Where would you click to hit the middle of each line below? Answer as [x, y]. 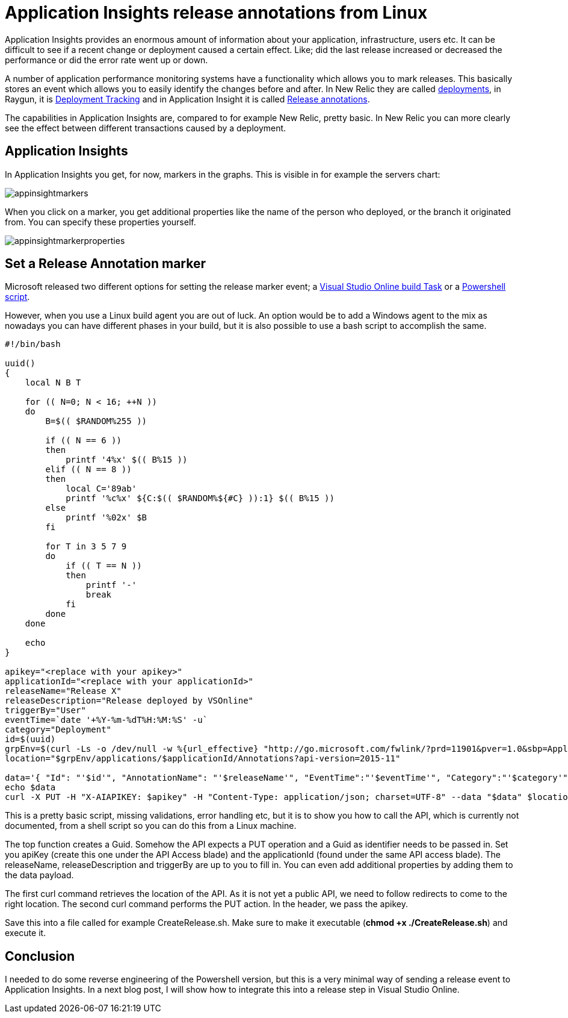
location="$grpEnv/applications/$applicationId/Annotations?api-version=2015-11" [203, 759]
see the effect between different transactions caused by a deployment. [146, 128]
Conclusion [40, 956]
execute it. [26, 933]
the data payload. [39, 875]
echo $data [30, 788]
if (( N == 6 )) [83, 441]
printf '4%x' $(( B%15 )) [127, 460]
